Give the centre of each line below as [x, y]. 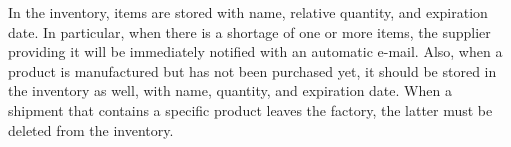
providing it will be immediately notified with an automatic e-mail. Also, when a [255, 51]
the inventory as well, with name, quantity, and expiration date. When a [230, 90]
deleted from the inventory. [91, 129]
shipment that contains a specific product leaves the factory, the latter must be [250, 109]
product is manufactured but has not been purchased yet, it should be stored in [252, 70]
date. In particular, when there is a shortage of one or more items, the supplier [249, 31]
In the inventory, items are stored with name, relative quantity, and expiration [248, 12]
